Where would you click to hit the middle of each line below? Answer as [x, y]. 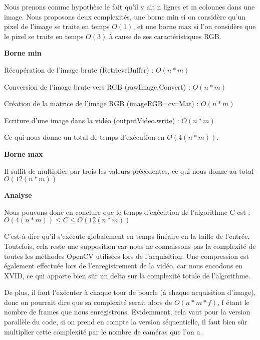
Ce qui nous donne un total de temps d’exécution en [84, 137]
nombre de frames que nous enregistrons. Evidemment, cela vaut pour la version [127, 312]
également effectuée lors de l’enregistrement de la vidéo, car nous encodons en [123, 266]
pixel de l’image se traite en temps [57, 26]
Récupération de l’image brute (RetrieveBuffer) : [79, 69]
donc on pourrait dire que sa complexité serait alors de [88, 302]
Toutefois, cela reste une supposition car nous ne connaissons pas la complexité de [130, 246]
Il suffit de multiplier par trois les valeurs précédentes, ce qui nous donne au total [129, 171]
